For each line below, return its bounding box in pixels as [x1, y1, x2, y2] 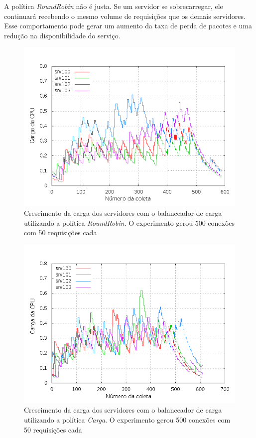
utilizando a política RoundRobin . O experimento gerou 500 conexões [24, 217, 235, 228]
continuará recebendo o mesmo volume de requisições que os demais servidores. [4, 10, 246, 21]
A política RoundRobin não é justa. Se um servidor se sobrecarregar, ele [4, 1, 223, 11]
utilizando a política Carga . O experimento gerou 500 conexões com [24, 414, 231, 425]
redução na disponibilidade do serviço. [4, 30, 121, 40]
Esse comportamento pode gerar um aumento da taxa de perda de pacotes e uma [4, 20, 252, 31]
